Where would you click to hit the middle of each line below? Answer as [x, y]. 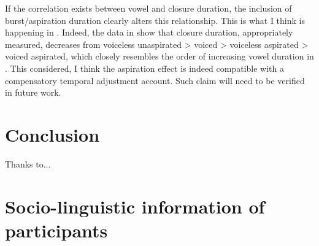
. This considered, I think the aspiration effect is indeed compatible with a [144, 68]
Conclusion [52, 134]
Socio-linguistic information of [135, 206]
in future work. [33, 92]
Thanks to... [28, 163]
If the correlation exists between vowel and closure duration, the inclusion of [148, 8]
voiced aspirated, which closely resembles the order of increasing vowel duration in [159, 56]
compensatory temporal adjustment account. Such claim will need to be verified [155, 80]
